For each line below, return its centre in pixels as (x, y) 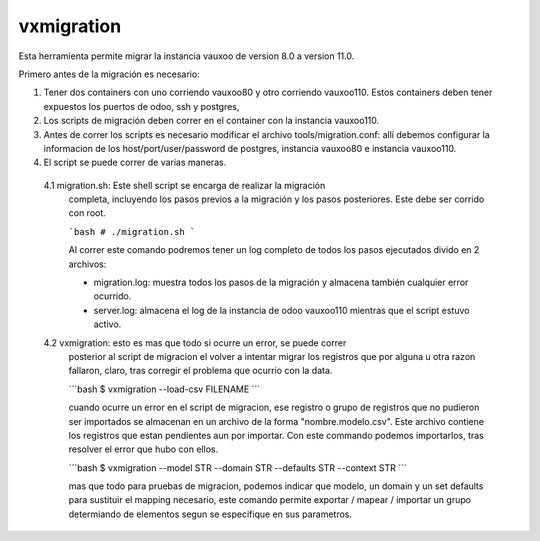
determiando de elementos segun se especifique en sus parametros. (210, 514)
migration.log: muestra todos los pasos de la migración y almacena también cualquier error (281, 282)
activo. (107, 324)
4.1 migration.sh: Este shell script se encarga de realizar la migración (184, 185)
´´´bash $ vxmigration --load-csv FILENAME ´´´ (164, 389)
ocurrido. (112, 296)
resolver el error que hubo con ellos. (143, 449)
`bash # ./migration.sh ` (132, 231)
